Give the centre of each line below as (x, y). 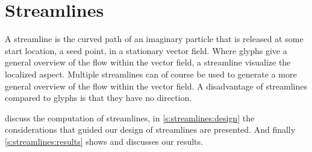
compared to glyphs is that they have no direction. (98, 98)
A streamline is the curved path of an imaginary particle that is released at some (154, 39)
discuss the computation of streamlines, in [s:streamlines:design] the (130, 117)
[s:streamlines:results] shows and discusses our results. (104, 141)
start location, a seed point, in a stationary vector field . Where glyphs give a (146, 50)
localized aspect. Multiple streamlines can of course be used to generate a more (151, 74)
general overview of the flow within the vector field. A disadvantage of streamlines (156, 86)
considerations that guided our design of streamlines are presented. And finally (150, 129)
